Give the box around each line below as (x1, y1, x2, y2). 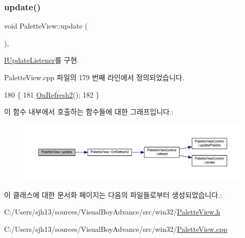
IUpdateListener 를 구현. (4, 55, 79, 65)
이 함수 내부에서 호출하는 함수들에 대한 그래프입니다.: (4, 106, 174, 117)
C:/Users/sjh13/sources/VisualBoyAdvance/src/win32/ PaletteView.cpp (4, 223, 228, 234)
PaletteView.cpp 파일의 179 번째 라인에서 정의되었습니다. (4, 72, 184, 82)
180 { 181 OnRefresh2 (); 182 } (4, 89, 100, 100)
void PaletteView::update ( (4, 20, 88, 31)
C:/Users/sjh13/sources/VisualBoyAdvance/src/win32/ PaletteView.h (4, 206, 220, 217)
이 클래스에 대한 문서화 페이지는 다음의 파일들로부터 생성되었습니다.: (4, 189, 222, 200)
